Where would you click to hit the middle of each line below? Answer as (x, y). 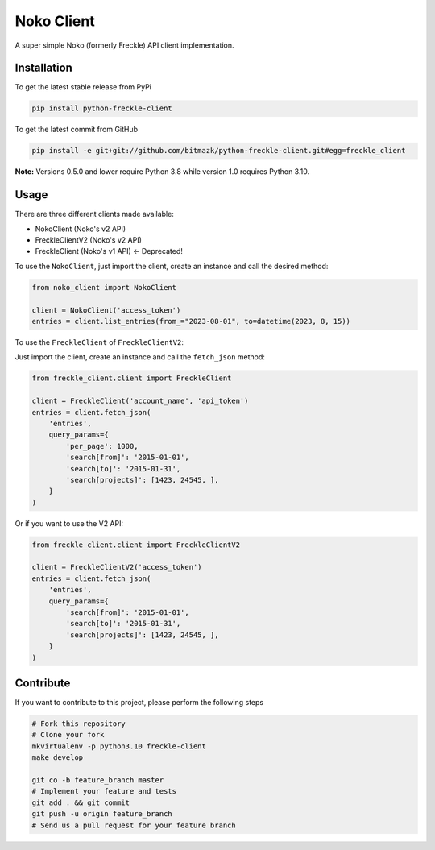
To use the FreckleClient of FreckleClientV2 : (99, 342)
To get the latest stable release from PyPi (83, 87)
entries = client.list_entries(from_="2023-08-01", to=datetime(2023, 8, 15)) (191, 321)
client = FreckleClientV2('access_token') (117, 567)
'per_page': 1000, (102, 446)
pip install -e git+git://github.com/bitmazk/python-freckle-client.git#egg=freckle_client (219, 151)
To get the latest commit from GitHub (77, 130)
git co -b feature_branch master (98, 780)
